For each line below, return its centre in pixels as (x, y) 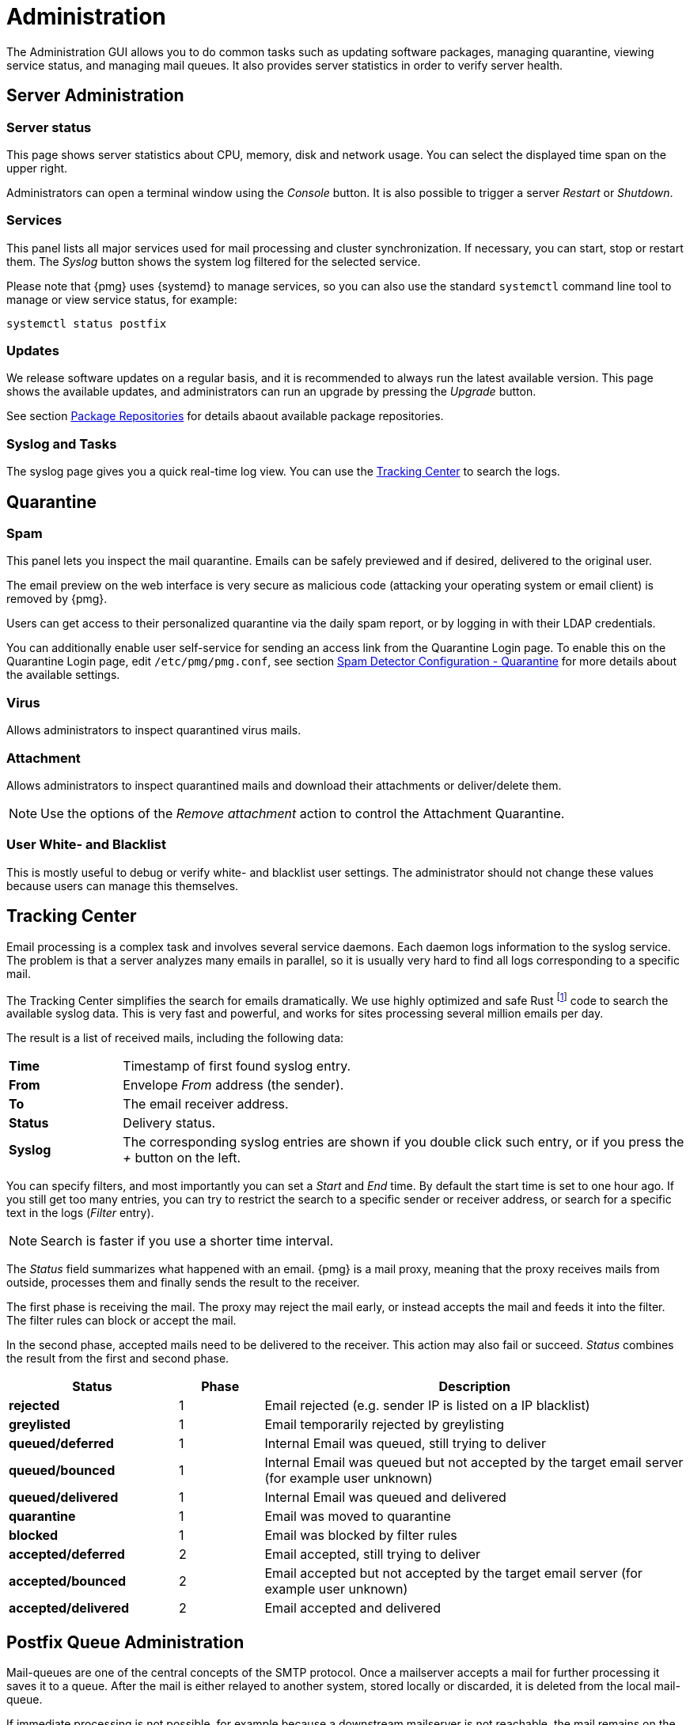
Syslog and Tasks (62, 444)
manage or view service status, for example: (122, 299)
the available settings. (63, 675)
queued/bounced (62, 1471)
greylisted (40, 1425)
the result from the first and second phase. (118, 1359)
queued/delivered (64, 1498)
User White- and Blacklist (86, 845)
